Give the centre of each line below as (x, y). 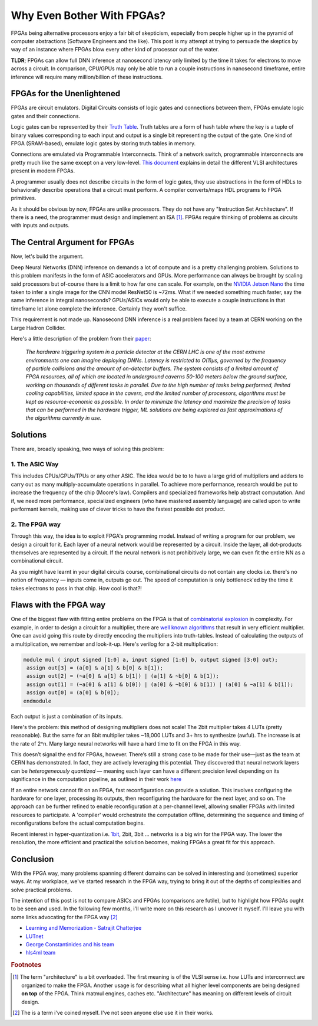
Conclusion (32, 859)
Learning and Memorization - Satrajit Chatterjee (84, 928)
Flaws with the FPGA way (58, 605)
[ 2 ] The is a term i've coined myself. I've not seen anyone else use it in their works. (113, 1013)
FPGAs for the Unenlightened (66, 94)
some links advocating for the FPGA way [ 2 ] (64, 917)
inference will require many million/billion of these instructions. (87, 77)
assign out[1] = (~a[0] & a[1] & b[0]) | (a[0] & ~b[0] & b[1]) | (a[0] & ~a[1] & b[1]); (160, 684)
